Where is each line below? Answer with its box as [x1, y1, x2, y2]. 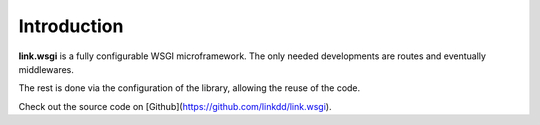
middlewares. [18, 63, 75, 75]
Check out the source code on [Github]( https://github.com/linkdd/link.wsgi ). [18, 100, 332, 112]
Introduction [18, 15, 124, 37]
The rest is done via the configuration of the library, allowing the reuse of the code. [18, 82, 361, 94]
